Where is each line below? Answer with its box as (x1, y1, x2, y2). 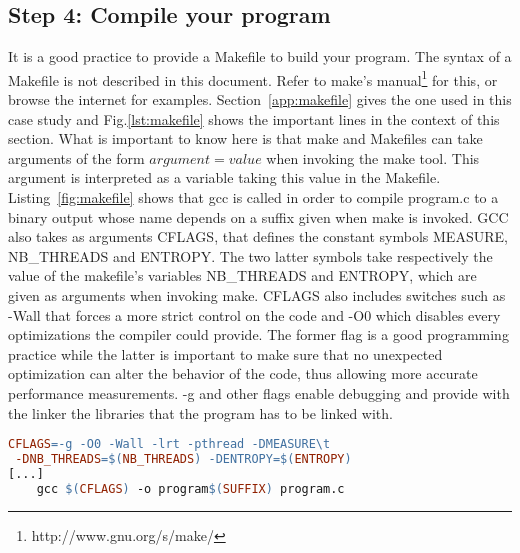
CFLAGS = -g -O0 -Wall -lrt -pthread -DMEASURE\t (8, 437, 331, 452)
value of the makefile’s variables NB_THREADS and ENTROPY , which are (8, 265, 477, 286)
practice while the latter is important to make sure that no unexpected (8, 343, 443, 364)
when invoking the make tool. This (266, 147, 480, 168)
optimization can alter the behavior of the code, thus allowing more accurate (8, 363, 478, 384)
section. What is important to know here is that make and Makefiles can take (8, 128, 483, 149)
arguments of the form (8, 147, 145, 168)
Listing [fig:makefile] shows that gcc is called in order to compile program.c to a (8, 187, 499, 208)
